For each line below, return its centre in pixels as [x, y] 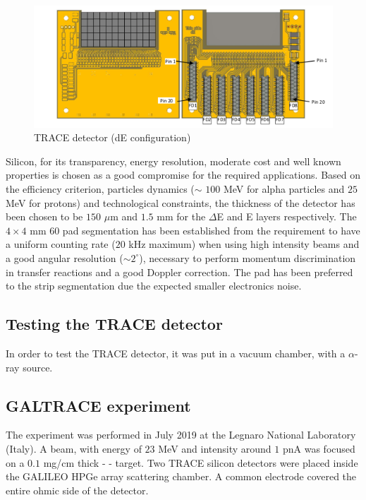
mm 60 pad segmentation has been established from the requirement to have [195, 230]
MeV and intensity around [215, 448]
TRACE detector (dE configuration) [112, 137]
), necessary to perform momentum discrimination [248, 257]
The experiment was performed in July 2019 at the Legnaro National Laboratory [181, 435]
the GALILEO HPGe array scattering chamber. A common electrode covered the [181, 476]
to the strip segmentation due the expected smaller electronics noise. [154, 286]
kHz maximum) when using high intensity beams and [244, 244]
